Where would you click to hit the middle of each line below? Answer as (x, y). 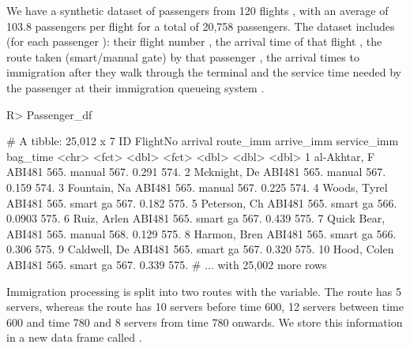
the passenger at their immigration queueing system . (135, 87)
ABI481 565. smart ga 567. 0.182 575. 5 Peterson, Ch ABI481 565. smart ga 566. (202, 202)
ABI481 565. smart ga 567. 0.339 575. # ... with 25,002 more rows (167, 264)
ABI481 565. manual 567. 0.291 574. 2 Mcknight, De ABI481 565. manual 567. (196, 172)
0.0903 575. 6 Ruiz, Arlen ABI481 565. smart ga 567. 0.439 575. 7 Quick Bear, (196, 218)
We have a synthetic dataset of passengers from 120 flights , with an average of (197, 10)
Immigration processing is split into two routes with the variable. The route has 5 (204, 291)
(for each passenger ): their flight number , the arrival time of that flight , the (194, 41)
